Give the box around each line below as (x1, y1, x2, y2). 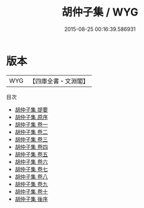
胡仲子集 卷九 (14, 180, 48, 188)
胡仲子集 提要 (14, 105, 48, 113)
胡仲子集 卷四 (14, 143, 48, 150)
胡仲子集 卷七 (14, 165, 48, 173)
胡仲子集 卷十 (14, 188, 48, 195)
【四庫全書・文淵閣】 (29, 77, 89, 85)
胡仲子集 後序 (14, 195, 48, 203)
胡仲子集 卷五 (14, 150, 48, 158)
